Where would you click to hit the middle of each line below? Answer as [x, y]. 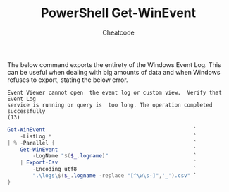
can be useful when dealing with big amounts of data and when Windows [114, 72]
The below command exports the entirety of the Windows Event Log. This [114, 64]
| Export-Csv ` [109, 163]
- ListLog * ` [109, 136]
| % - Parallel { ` [102, 143]
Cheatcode [118, 32]
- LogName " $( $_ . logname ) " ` [115, 156]
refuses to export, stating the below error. [68, 80]
